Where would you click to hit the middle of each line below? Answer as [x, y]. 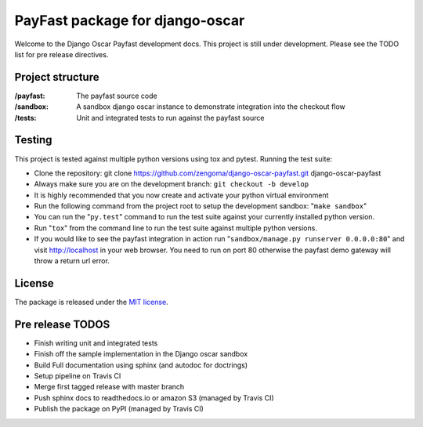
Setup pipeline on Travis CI [78, 376]
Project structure [57, 77]
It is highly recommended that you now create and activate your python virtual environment [181, 195]
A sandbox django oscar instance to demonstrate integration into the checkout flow [211, 107]
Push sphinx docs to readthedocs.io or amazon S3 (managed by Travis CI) [154, 398]
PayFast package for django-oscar [130, 20]
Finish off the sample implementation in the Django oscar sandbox [141, 354]
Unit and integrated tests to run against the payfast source [170, 118]
